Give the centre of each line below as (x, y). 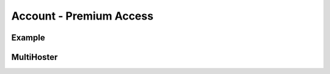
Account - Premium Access (82, 16)
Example (28, 38)
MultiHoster (35, 57)
